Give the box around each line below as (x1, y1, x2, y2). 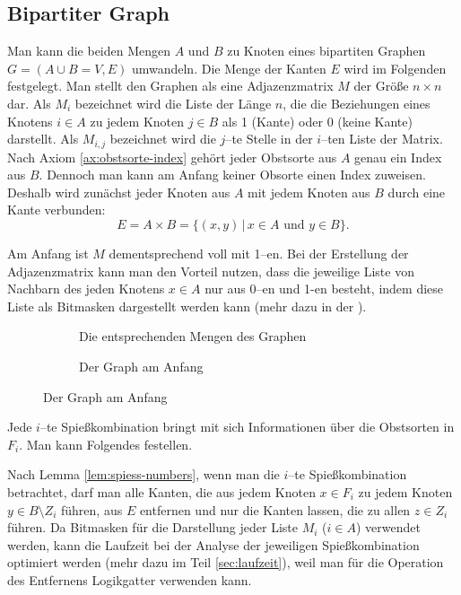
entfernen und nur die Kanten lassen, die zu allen (139, 500, 411, 519)
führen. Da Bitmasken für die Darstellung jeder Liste (7, 518, 298, 537)
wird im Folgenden (344, 58, 447, 77)
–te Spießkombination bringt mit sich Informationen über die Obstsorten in (39, 417, 455, 436)
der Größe (353, 76, 409, 95)
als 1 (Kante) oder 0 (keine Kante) (222, 111, 413, 130)
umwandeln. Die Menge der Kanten (131, 58, 326, 77)
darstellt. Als (7, 129, 79, 148)
